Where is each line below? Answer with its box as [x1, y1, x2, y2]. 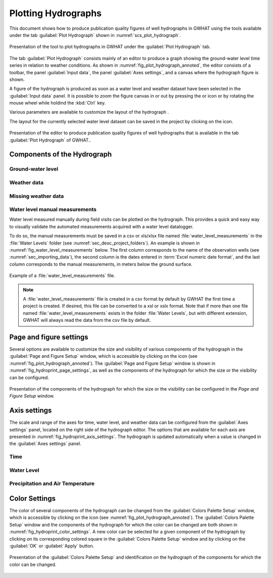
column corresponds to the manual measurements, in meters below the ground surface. [9, 261, 193, 267]
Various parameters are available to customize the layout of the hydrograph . [9, 109, 169, 115]
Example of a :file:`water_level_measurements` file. [9, 273, 116, 279]
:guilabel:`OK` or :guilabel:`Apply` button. [9, 543, 95, 549]
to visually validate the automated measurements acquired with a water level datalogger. [9, 223, 194, 229]
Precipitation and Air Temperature [9, 480, 95, 487]
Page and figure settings [9, 332, 88, 341]
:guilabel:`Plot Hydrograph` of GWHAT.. [9, 137, 91, 143]
